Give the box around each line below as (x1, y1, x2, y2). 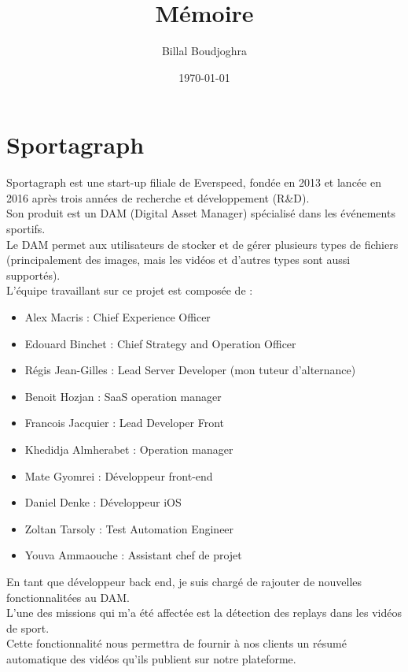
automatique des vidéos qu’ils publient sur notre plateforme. (6, 650, 296, 666)
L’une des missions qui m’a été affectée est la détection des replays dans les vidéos (6, 604, 402, 621)
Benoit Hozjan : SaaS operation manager (24, 388, 222, 404)
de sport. (6, 619, 50, 636)
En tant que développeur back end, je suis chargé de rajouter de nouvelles (6, 573, 362, 589)
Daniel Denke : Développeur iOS (24, 494, 182, 510)
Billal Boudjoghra (161, 43, 248, 59)
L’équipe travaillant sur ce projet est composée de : (6, 282, 253, 299)
